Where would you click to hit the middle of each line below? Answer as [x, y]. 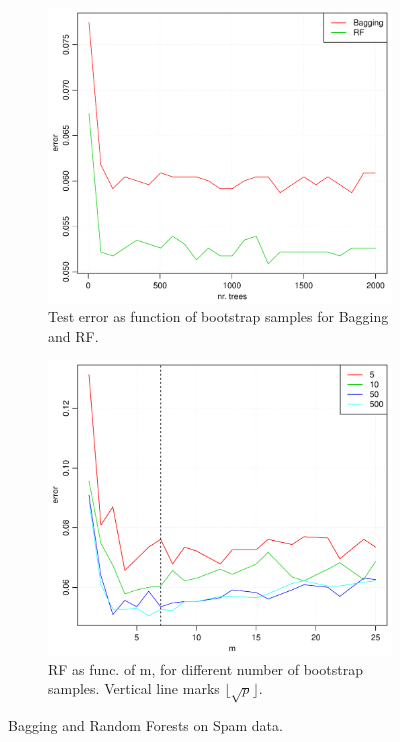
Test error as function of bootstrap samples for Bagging [218, 316]
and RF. [73, 335]
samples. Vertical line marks [134, 688]
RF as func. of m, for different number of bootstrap [205, 668]
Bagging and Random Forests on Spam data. [145, 724]
